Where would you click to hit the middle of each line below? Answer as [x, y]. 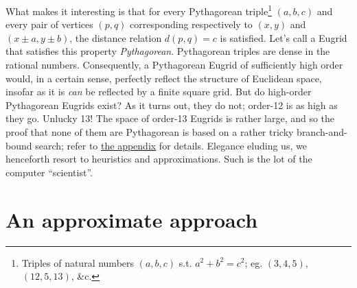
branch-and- [322, 132]
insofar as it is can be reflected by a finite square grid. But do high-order [159, 92]
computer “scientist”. [49, 172]
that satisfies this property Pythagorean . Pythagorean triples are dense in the [168, 51]
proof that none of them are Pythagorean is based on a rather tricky [150, 132]
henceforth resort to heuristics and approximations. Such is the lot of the [159, 159]
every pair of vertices [49, 24]
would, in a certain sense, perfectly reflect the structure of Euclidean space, [164, 78]
